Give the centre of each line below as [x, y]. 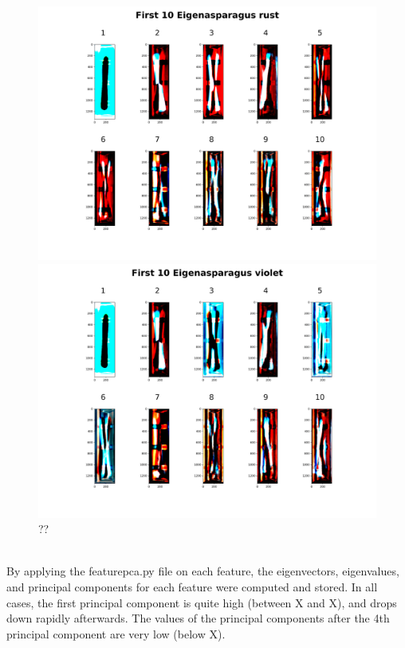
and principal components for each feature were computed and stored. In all [192, 586]
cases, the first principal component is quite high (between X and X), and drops [202, 602]
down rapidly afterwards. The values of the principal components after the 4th [198, 618]
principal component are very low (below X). [116, 633]
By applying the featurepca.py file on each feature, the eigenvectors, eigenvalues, [203, 571]
